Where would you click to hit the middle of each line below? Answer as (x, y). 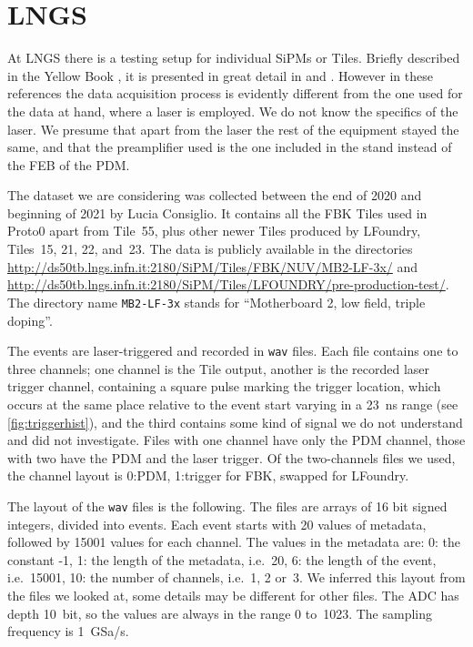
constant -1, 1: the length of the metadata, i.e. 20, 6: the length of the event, (222, 559)
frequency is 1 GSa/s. (68, 631)
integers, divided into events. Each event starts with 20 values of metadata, (217, 524)
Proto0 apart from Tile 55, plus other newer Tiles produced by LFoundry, (214, 231)
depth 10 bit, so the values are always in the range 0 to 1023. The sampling (220, 613)
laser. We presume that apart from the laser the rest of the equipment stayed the (233, 129)
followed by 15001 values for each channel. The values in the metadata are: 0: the (234, 542)
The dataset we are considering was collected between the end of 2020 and (215, 195)
